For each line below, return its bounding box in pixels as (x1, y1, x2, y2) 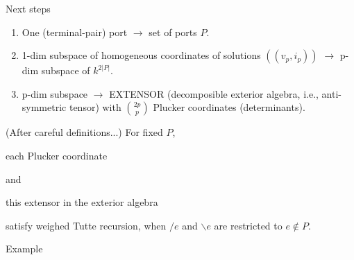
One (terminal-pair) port (22, 24, 128, 39)
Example (6, 241, 43, 256)
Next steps (6, 1, 51, 15)
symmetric (22, 100, 67, 114)
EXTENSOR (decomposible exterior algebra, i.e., (109, 86, 319, 101)
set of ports (149, 24, 197, 39)
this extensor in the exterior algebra (6, 195, 158, 209)
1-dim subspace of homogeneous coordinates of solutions (22, 48, 261, 62)
